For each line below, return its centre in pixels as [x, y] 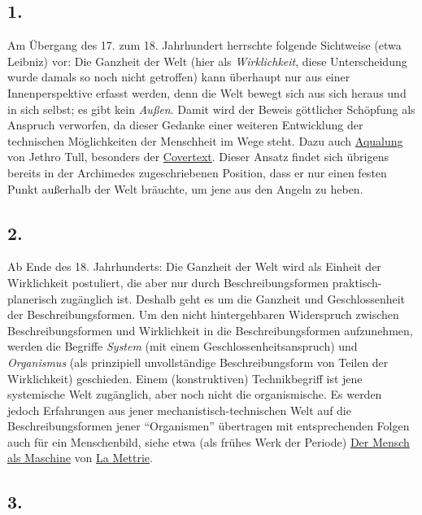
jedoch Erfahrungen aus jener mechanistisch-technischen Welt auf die [179, 410]
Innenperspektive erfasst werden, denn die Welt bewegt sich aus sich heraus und [207, 92]
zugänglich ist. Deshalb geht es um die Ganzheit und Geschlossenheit [233, 298]
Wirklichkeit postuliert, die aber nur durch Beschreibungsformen [168, 282]
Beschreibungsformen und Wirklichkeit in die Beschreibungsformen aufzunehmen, [210, 330]
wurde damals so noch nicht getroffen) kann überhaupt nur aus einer [179, 77]
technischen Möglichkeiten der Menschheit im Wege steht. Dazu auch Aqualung [205, 140]
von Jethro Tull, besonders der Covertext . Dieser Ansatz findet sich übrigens [198, 157]
